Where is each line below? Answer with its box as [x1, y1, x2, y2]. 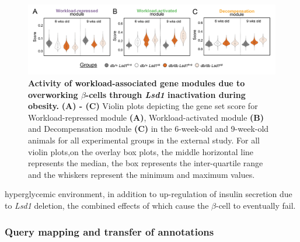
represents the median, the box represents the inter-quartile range [28, 157, 263, 169]
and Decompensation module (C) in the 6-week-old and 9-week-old [28, 122, 269, 135]
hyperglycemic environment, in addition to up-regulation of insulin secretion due [5, 188, 292, 200]
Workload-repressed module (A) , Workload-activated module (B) [28, 111, 264, 123]
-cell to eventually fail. [215, 199, 296, 212]
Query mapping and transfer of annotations [5, 224, 214, 239]
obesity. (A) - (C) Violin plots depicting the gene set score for [28, 100, 258, 112]
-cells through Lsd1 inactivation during [85, 88, 246, 100]
